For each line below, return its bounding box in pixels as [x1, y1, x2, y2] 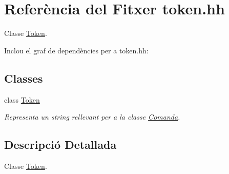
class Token [4, 94, 40, 105]
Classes [4, 70, 43, 86]
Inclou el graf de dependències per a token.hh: [4, 45, 149, 55]
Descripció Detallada [4, 137, 117, 152]
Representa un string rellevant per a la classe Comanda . [4, 111, 180, 122]
